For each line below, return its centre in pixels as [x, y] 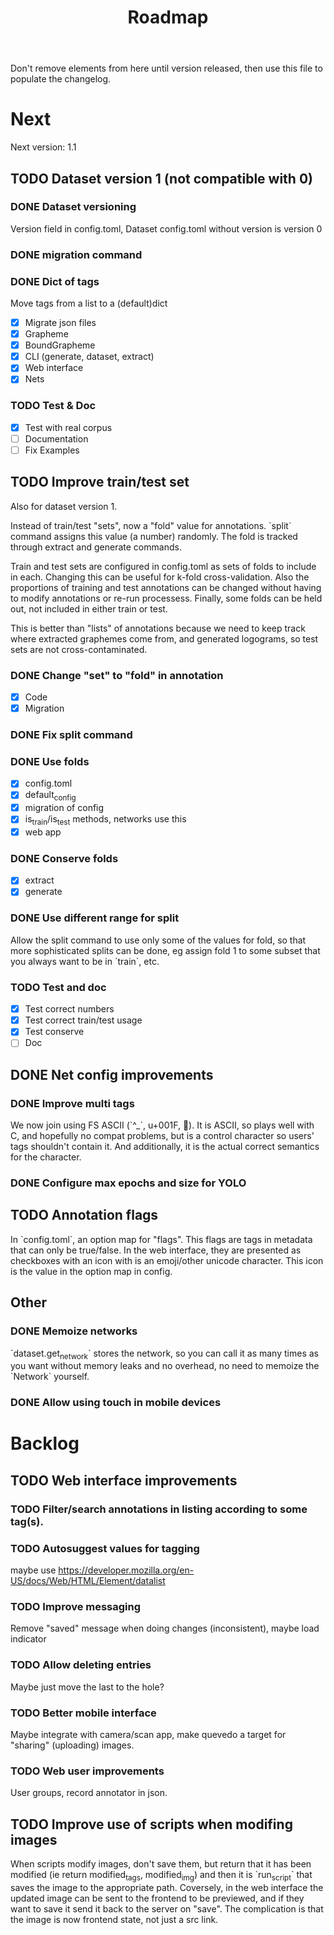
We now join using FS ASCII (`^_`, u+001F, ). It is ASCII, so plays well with [162, 1125]
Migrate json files [60, 323]
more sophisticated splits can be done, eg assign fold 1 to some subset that [165, 950]
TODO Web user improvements [87, 1771]
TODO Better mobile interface [83, 1713]
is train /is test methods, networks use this [105, 820]
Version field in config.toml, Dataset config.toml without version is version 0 [166, 228]
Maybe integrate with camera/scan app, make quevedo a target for [148, 1734]
